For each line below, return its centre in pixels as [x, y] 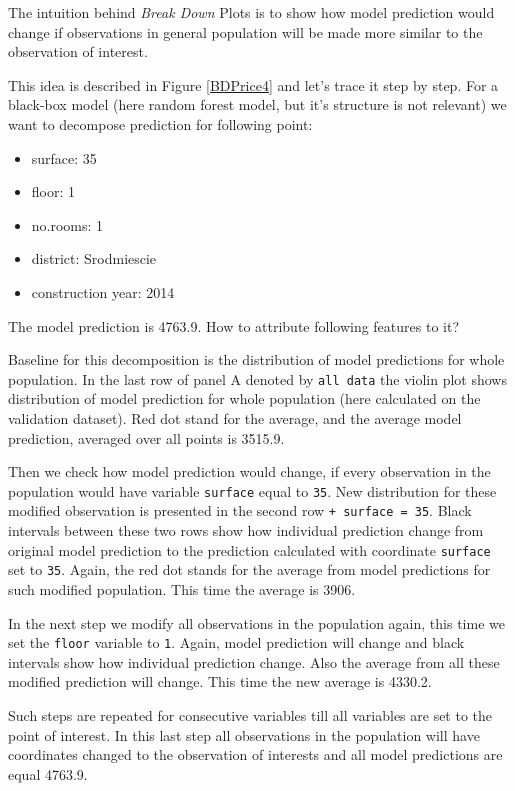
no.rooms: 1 [67, 224]
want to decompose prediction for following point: [160, 123]
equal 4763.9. [48, 773]
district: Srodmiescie [94, 258]
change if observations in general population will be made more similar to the [245, 31]
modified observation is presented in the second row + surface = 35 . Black [240, 510]
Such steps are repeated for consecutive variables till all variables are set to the [250, 715]
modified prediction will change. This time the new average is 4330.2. [220, 681]
